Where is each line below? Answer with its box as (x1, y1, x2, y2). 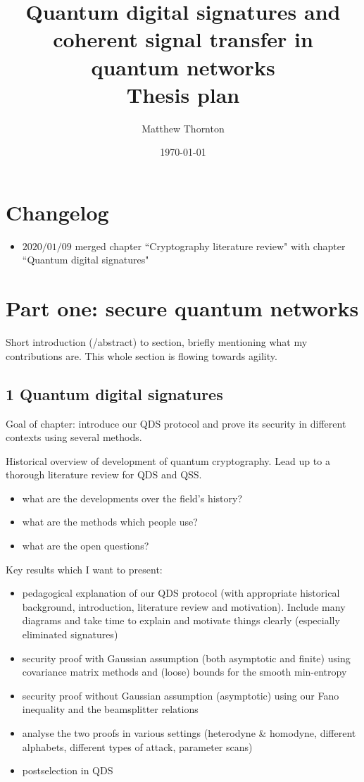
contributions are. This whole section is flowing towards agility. (6, 348, 277, 363)
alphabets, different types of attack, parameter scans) (22, 739, 253, 754)
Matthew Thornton (142, 120, 225, 135)
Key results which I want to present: (6, 561, 163, 576)
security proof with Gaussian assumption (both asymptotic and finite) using (22, 650, 351, 665)
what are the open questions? (22, 538, 149, 553)
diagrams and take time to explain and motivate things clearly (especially (22, 613, 340, 628)
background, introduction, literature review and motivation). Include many (22, 599, 346, 614)
